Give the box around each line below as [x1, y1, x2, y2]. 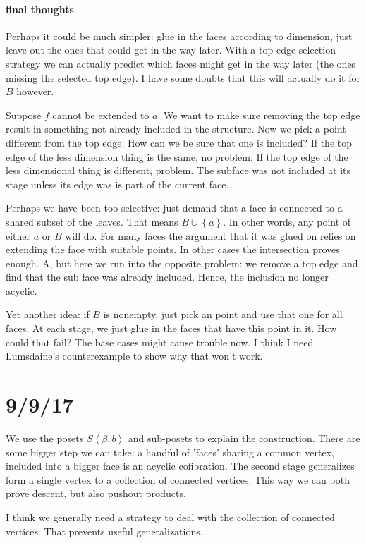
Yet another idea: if [6, 307, 90, 322]
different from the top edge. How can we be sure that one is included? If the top [6, 135, 353, 150]
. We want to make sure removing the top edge [157, 107, 360, 122]
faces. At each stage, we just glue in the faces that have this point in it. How [6, 321, 337, 336]
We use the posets [6, 430, 84, 445]
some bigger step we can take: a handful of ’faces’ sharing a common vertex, [6, 444, 334, 459]
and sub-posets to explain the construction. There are [128, 430, 360, 445]
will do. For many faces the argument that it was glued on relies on [65, 228, 356, 243]
